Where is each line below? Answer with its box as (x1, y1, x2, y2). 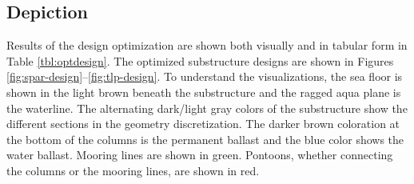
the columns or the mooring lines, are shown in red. (6, 162, 260, 178)
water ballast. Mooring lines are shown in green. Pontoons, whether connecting (6, 146, 393, 163)
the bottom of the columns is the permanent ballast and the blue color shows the (6, 130, 404, 147)
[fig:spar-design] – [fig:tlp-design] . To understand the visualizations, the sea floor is (6, 68, 403, 85)
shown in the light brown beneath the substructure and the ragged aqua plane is (6, 83, 401, 100)
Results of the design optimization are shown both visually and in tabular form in (6, 37, 408, 54)
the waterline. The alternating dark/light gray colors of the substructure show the (6, 99, 408, 116)
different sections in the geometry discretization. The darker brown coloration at (6, 115, 400, 132)
